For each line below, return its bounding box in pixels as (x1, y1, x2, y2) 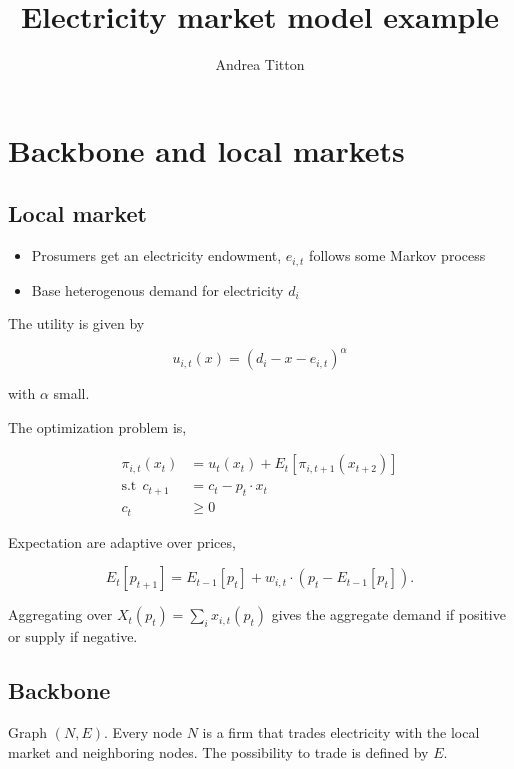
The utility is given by (8, 313, 145, 334)
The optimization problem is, (8, 416, 187, 437)
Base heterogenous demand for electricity (31, 279, 284, 300)
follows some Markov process (309, 245, 486, 266)
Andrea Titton (215, 54, 305, 75)
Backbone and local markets (8, 129, 405, 170)
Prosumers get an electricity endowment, (31, 245, 282, 266)
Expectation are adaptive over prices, (8, 531, 236, 552)
